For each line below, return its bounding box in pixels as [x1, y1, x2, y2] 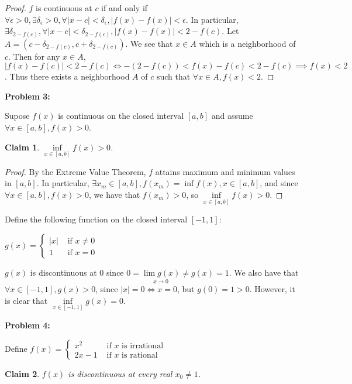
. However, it [249, 283, 295, 295]
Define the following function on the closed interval [5, 213, 188, 225]
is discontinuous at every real [68, 367, 172, 379]
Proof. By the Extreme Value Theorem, [5, 165, 146, 177]
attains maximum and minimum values [155, 165, 295, 177]
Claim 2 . [5, 367, 40, 379]
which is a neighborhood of [199, 37, 296, 49]
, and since [260, 177, 298, 189]
